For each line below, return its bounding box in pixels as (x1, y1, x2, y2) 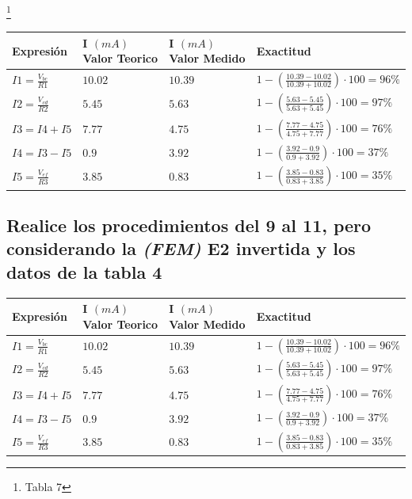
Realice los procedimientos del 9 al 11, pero (6, 213, 372, 238)
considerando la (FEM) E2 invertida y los (6, 236, 356, 261)
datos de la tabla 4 (6, 259, 162, 284)
